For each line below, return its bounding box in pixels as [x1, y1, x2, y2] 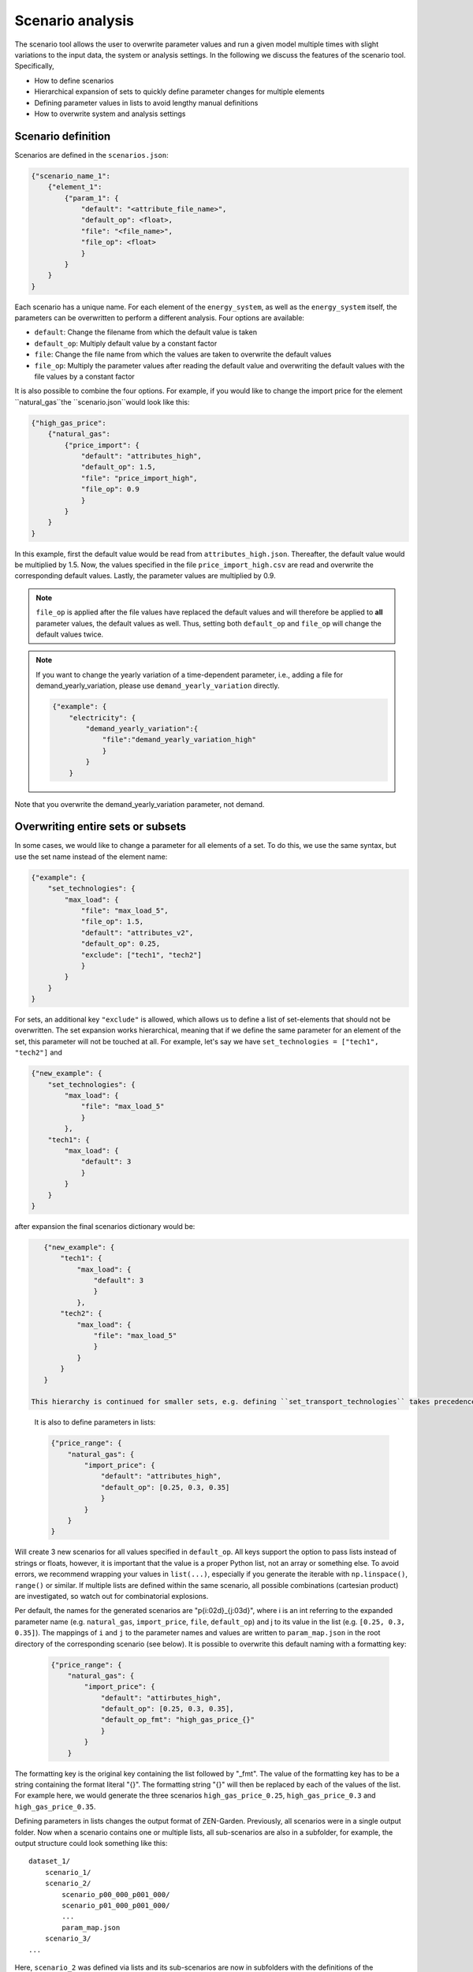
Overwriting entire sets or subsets [14, 820, 187, 834]
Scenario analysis [14, 12, 134, 29]
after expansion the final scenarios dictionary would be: [14, 1221, 196, 1231]
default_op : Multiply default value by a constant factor [34, 338, 218, 348]
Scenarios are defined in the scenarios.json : [14, 150, 169, 159]
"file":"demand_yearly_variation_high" [102, 735, 256, 745]
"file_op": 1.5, [80, 917, 144, 926]
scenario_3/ [44, 1934, 91, 1944]
